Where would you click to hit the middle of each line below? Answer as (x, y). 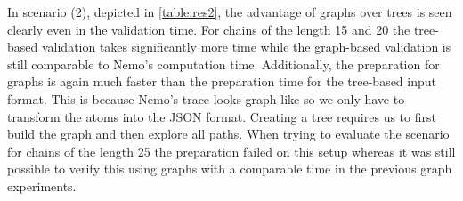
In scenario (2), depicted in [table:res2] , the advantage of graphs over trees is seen (230, 12)
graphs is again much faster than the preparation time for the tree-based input (222, 81)
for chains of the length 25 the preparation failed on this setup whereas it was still (231, 151)
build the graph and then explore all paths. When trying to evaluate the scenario (228, 134)
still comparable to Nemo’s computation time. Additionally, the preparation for (223, 64)
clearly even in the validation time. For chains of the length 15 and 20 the (209, 29)
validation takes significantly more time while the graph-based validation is (246, 47)
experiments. (42, 185)
